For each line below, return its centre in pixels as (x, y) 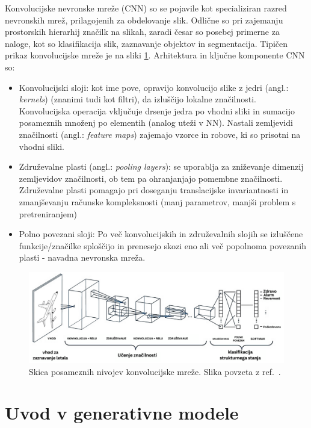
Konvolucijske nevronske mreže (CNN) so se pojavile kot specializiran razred (146, 8)
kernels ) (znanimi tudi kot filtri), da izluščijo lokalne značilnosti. (137, 99)
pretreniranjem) (48, 213)
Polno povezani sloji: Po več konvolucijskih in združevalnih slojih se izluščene (161, 234)
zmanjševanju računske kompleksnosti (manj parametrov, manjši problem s (157, 201)
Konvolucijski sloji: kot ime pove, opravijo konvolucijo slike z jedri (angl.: (154, 87)
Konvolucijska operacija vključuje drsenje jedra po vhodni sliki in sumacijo (157, 110)
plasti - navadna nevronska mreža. (82, 257)
